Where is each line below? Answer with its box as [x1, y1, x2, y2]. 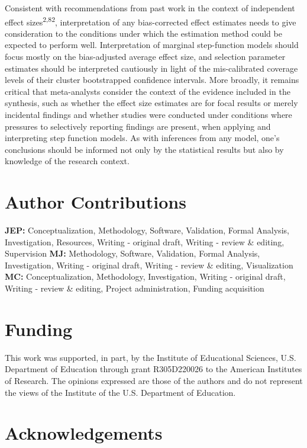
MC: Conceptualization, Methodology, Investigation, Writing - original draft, [5, 270, 286, 283]
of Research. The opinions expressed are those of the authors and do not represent [5, 374, 303, 386]
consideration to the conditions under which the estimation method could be [5, 27, 282, 39]
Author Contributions [5, 190, 186, 214]
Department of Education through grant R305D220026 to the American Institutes [5, 363, 302, 375]
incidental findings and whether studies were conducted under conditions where [5, 108, 292, 120]
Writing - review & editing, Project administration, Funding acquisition [5, 282, 264, 295]
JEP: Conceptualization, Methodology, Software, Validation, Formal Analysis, [5, 224, 289, 236]
